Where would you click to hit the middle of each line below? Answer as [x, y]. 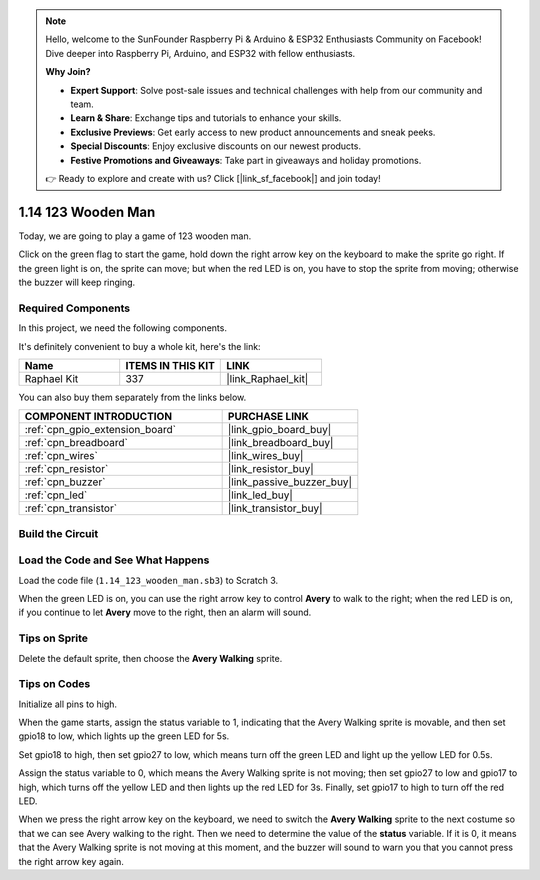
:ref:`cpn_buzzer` [65, 482]
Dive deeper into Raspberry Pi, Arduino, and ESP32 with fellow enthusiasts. [200, 53]
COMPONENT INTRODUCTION [98, 417]
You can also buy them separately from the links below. [132, 397]
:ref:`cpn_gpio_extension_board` [100, 430]
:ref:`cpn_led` [56, 495]
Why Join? [68, 72]
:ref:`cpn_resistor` [66, 469]
